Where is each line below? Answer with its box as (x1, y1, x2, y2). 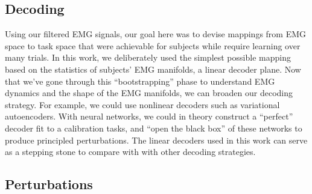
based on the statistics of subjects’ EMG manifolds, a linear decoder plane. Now (5, 62, 301, 75)
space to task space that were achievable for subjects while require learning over (5, 39, 301, 52)
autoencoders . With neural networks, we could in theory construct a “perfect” (5, 110, 293, 123)
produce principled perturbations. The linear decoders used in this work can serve (5, 133, 308, 146)
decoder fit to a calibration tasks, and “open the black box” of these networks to (5, 121, 302, 134)
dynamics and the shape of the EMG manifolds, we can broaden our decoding (5, 86, 293, 99)
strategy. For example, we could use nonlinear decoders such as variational (5, 98, 280, 111)
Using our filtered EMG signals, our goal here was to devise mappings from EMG (5, 28, 307, 40)
